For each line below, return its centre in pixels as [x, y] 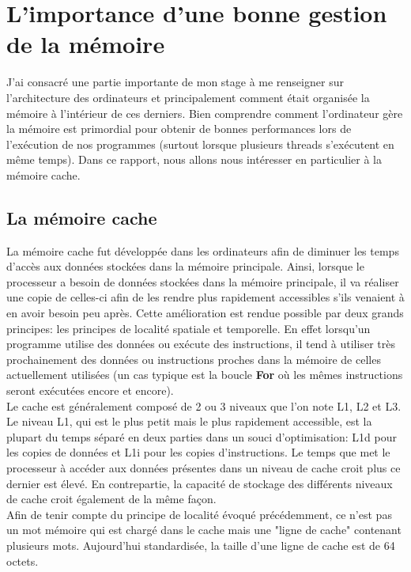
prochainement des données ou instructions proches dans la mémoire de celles [194, 359]
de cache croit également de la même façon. [111, 499]
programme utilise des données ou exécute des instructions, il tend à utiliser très [201, 344]
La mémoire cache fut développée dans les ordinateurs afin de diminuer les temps [203, 250]
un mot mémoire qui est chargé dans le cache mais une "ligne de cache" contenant [204, 530]
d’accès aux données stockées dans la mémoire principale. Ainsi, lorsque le [185, 266]
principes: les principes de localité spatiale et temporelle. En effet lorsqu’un [189, 328]
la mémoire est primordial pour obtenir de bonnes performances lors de [179, 129]
